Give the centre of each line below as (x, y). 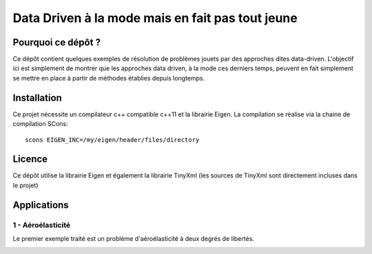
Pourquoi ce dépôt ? (57, 42)
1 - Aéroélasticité (42, 225)
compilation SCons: (40, 124)
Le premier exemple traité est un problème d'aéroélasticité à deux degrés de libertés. (134, 238)
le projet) (25, 185)
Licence (30, 159)
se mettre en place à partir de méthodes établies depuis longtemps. (109, 78)
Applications (41, 205)
